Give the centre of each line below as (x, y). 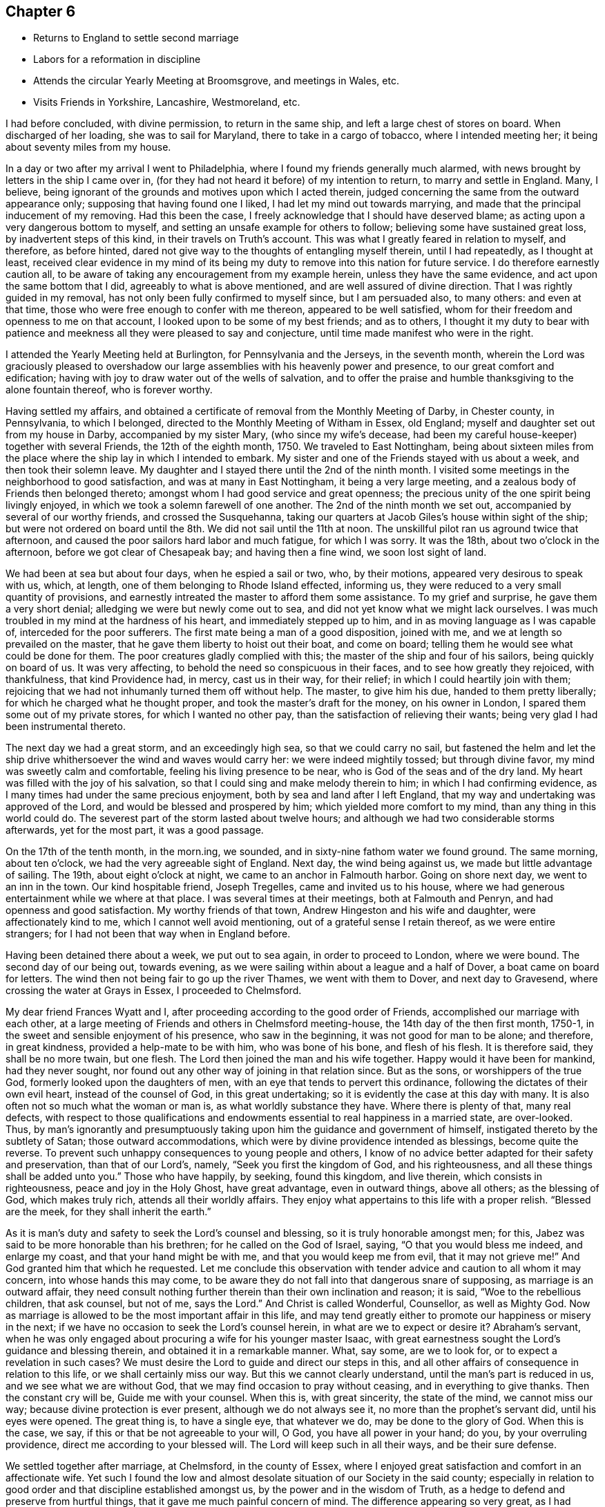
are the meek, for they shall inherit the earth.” (108, 1212)
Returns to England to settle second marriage (136, 38)
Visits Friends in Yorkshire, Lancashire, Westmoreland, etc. (167, 102)
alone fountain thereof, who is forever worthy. (109, 390)
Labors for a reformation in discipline (117, 59)
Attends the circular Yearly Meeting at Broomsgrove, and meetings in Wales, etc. (216, 81)
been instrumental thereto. (66, 727)
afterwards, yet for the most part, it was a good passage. (135, 830)
